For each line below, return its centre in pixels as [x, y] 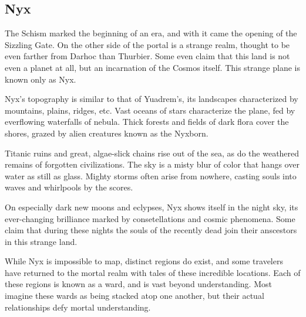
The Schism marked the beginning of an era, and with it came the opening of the [151, 33]
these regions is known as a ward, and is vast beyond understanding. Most [138, 284]
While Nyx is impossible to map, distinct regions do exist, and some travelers [144, 261]
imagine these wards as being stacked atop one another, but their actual [134, 296]
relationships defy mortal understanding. [78, 307]
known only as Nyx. [41, 79]
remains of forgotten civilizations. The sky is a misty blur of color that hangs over [152, 164]
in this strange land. [41, 241]
